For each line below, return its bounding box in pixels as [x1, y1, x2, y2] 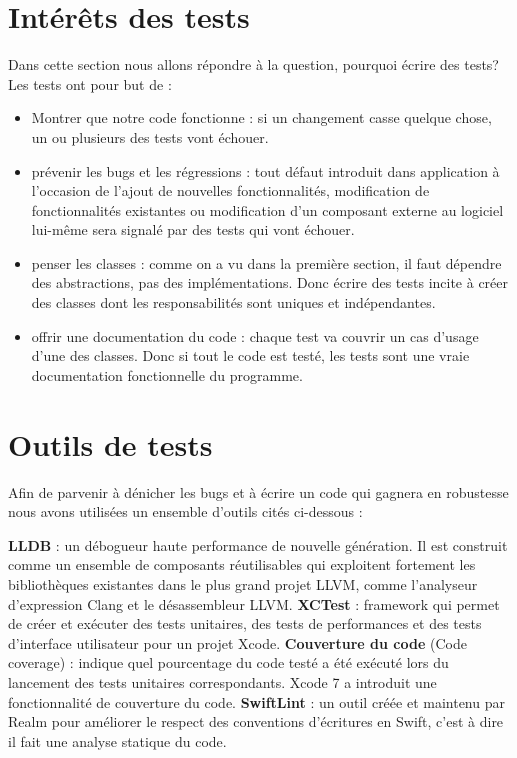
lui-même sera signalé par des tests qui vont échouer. [31, 219, 355, 240]
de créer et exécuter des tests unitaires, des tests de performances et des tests [8, 613, 482, 634]
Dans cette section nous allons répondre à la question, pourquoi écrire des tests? [8, 54, 499, 75]
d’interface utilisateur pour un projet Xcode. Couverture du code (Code [8, 632, 467, 653]
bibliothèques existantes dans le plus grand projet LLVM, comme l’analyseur [8, 573, 478, 594]
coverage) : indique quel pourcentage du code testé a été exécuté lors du [8, 652, 449, 673]
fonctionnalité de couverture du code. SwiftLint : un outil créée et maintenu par [8, 691, 505, 712]
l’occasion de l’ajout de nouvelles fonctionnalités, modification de [31, 180, 430, 201]
